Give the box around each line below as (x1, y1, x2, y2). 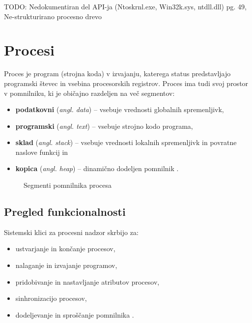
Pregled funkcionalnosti (4, 204, 126, 219)
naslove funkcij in (15, 147, 68, 157)
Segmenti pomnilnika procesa (24, 180, 112, 190)
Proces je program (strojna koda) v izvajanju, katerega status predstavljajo (4, 68, 231, 79)
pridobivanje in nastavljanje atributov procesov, (15, 276, 160, 287)
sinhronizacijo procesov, (15, 293, 87, 303)
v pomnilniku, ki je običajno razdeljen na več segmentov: (4, 88, 175, 98)
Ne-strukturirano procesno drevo (4, 11, 102, 21)
